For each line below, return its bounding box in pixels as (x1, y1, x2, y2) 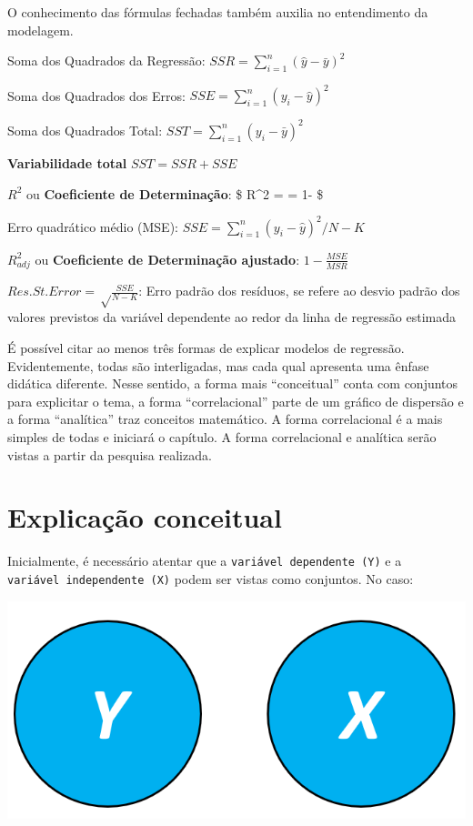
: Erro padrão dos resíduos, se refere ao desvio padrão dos (138, 281, 460, 300)
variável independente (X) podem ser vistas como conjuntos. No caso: (7, 569, 414, 588)
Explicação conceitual (7, 499, 282, 536)
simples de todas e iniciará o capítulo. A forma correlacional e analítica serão (7, 427, 437, 446)
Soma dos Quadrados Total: (7, 120, 163, 139)
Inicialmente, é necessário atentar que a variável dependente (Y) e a (7, 551, 402, 570)
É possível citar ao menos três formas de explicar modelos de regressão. (7, 338, 405, 357)
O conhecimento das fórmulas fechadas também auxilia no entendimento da (7, 3, 428, 21)
